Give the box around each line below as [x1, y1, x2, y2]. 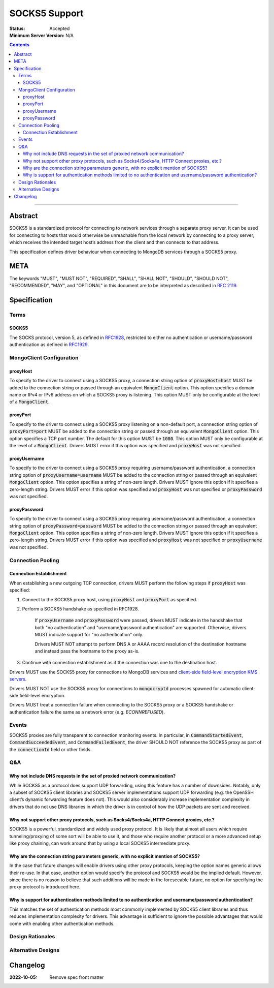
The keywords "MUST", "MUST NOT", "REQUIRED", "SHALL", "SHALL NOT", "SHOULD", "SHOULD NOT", [9, 275, 229, 282]
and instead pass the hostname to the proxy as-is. [35, 648, 140, 654]
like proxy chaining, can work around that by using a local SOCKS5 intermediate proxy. [9, 840, 191, 846]
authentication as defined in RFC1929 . [9, 342, 89, 348]
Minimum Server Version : [9, 32, 65, 38]
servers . [9, 676, 27, 682]
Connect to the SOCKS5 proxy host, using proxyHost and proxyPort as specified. [22, 596, 197, 602]
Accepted [49, 25, 70, 32]
